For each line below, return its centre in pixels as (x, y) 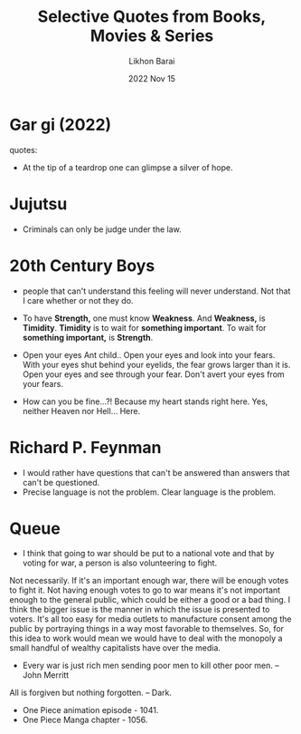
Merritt (56, 675)
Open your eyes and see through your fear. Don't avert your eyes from (153, 374)
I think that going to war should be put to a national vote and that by (148, 554)
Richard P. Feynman (85, 447)
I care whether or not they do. (78, 300)
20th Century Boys (82, 266)
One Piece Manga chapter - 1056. (85, 720)
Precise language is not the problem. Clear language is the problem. (149, 492)
